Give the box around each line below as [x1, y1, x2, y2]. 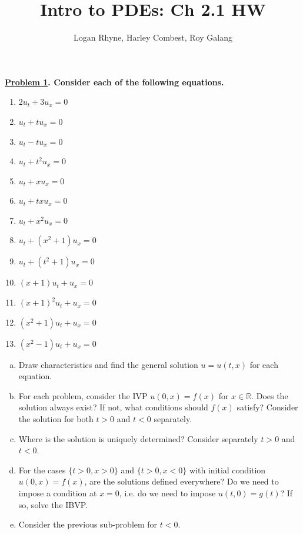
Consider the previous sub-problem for [18, 518, 158, 530]
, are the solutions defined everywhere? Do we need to [84, 475, 279, 487]
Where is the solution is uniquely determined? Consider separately [18, 432, 258, 445]
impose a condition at [18, 487, 97, 499]
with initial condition [189, 463, 266, 476]
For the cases [18, 463, 66, 476]
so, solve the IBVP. [18, 498, 88, 510]
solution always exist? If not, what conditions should [18, 401, 208, 413]
